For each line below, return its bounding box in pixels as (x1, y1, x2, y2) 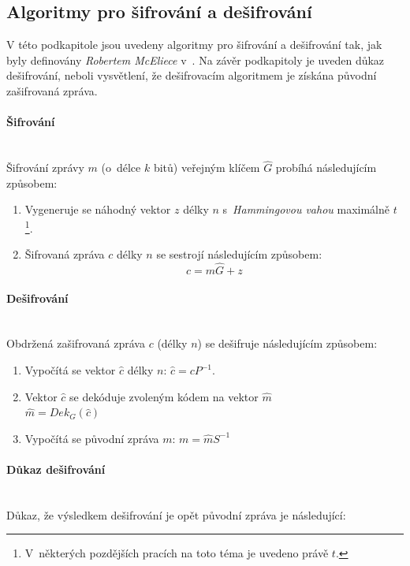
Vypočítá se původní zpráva (24, 430, 159, 446)
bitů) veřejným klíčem (153, 159, 260, 176)
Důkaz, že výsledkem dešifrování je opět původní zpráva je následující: (6, 506, 346, 523)
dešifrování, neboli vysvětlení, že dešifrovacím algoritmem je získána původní (6, 67, 377, 84)
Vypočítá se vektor (24, 362, 116, 378)
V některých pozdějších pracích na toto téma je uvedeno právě (24, 545, 329, 561)
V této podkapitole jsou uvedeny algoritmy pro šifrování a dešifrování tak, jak (6, 36, 382, 53)
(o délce (101, 159, 141, 176)
